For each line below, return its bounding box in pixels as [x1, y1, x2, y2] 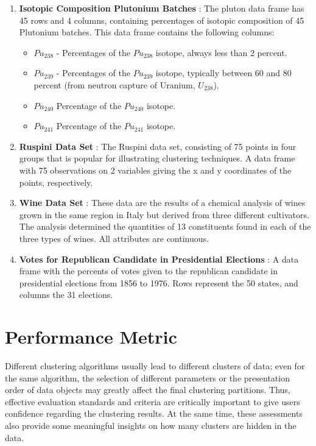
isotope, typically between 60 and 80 [155, 66, 292, 79]
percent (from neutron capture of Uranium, [33, 78, 195, 91]
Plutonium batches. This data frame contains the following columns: [19, 26, 275, 38]
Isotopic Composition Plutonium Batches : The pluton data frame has [19, 2, 304, 14]
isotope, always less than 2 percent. [155, 46, 287, 58]
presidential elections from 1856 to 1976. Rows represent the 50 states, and [19, 276, 298, 289]
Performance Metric [5, 324, 177, 349]
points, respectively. [19, 175, 93, 188]
